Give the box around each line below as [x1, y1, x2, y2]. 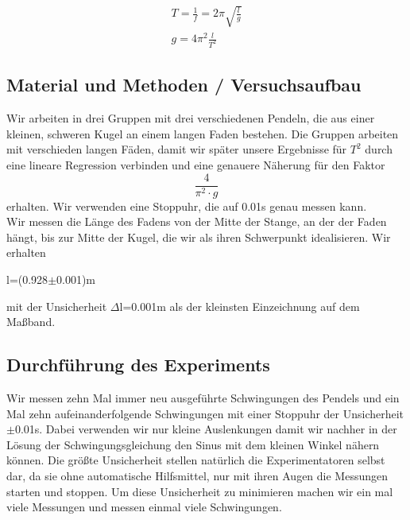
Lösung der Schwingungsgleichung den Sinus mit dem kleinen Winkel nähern [6, 436, 380, 452]
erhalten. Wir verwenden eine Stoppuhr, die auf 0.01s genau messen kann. [6, 197, 367, 214]
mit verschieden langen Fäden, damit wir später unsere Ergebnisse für [6, 141, 347, 157]
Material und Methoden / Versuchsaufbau [6, 72, 362, 97]
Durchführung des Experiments [6, 352, 270, 377]
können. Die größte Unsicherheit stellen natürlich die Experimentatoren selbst [6, 452, 385, 468]
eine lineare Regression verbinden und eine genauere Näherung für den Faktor [6, 156, 385, 173]
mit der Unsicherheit [6, 297, 107, 314]
